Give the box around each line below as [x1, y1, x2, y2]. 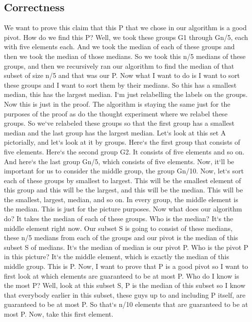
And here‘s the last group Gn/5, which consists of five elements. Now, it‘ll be [4, 156, 234, 166]
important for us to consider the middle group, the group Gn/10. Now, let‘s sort [4, 166, 244, 176]
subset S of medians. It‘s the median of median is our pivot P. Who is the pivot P [4, 242, 249, 252]
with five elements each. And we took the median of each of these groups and [4, 41, 235, 52]
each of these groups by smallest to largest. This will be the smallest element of [4, 175, 241, 185]
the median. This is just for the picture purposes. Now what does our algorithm [4, 204, 242, 214]
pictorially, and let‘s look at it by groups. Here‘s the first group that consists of [4, 137, 240, 147]
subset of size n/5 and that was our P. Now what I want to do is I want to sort [4, 70, 240, 80]
